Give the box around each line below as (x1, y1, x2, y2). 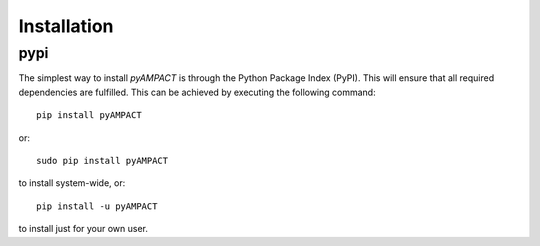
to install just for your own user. (18, 223, 149, 235)
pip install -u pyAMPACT (36, 200, 158, 212)
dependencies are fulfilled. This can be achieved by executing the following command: (18, 86, 376, 98)
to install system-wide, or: (18, 177, 126, 189)
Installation (18, 15, 114, 37)
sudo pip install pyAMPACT (36, 155, 169, 166)
